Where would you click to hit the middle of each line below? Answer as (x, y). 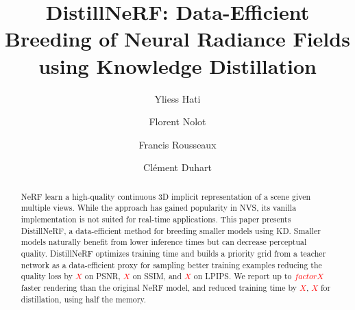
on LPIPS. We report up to (243, 276)
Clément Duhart (177, 167)
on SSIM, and (157, 276)
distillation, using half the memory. (83, 299)
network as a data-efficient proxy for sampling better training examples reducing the (171, 264)
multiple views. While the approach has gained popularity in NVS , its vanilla (159, 208)
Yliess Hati (177, 98)
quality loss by (47, 276)
